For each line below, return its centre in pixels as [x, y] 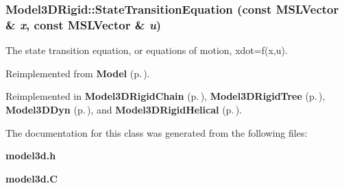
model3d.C [32, 178]
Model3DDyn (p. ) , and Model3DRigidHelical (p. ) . [124, 109]
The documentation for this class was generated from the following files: [157, 132]
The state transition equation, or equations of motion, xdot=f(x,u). [147, 50]
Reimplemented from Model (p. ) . [78, 73]
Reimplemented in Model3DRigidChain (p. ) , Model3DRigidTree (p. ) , [165, 96]
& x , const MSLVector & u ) [84, 24]
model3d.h [31, 156]
